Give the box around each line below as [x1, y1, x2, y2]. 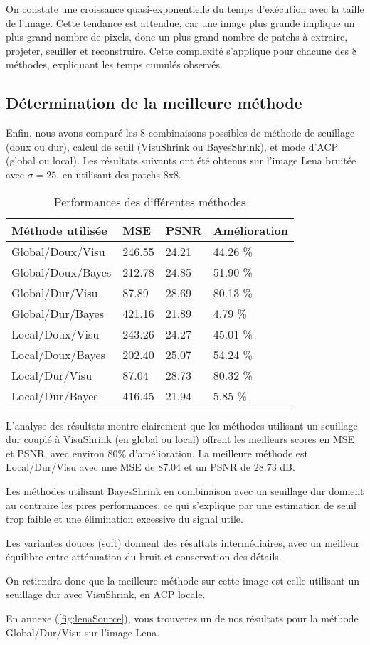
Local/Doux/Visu [11, 325, 100, 342]
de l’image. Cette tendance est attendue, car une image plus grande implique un [6, 15, 355, 30]
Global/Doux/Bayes [11, 263, 112, 280]
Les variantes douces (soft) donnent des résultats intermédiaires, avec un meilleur [6, 535, 360, 550]
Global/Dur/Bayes [11, 304, 105, 321]
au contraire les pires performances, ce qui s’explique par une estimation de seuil [6, 497, 357, 512]
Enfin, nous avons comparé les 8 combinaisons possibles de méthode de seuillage [6, 125, 355, 140]
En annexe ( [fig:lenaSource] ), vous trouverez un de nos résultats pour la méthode [6, 611, 359, 626]
